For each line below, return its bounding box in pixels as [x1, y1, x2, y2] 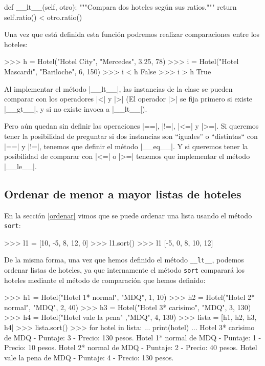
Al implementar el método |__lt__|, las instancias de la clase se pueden [4, 83, 233, 94]
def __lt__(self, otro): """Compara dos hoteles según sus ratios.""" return [4, 2, 237, 12]
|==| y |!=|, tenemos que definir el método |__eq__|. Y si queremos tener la [4, 140, 248, 151]
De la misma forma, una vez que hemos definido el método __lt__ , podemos [4, 254, 244, 265]
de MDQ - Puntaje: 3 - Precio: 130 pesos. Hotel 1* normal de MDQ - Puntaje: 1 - [4, 332, 261, 342]
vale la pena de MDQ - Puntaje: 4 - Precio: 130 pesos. [4, 352, 174, 362]
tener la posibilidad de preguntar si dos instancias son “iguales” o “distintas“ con [4, 130, 258, 141]
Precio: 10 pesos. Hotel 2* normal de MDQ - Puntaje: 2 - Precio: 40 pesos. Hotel [4, 342, 257, 353]
